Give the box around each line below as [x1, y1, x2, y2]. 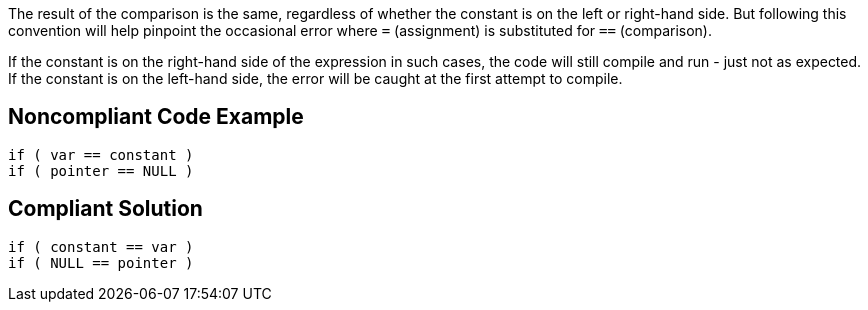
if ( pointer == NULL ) [8, 162, 194, 179]
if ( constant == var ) [8, 238, 194, 255]
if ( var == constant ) [8, 146, 194, 163]
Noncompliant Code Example [8, 104, 304, 130]
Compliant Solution [8, 196, 203, 222]
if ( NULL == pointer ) [8, 254, 194, 271]
